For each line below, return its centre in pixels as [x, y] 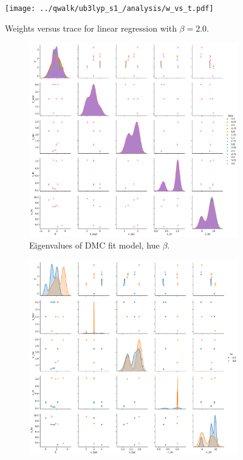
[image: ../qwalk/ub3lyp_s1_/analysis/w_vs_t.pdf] [109, 9]
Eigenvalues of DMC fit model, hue [94, 245]
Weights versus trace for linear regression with [91, 28]
